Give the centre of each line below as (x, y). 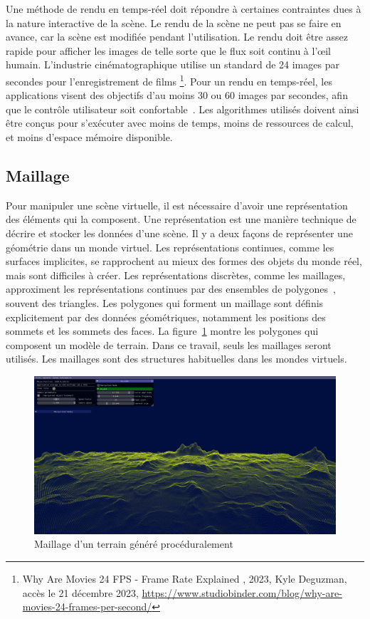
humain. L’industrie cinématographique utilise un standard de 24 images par (173, 64)
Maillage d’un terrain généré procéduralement (134, 544)
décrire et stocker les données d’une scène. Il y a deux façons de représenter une (179, 233)
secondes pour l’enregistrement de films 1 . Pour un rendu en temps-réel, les (169, 80)
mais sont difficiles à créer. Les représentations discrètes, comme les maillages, (176, 275)
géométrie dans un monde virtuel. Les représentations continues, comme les (170, 247)
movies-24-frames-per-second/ (87, 607)
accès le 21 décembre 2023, (80, 592)
